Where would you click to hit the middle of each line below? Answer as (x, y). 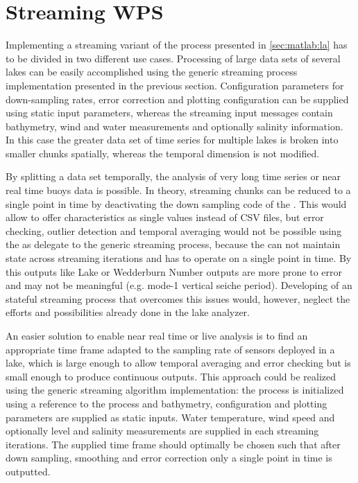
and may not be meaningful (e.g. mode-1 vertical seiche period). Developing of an (179, 285)
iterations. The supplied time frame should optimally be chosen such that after (173, 444)
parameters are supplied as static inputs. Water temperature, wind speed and (170, 417)
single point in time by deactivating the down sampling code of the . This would (176, 203)
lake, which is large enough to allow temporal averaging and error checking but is (178, 363)
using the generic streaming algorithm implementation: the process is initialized (175, 390)
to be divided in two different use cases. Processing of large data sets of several (173, 58)
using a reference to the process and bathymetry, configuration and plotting (167, 403)
